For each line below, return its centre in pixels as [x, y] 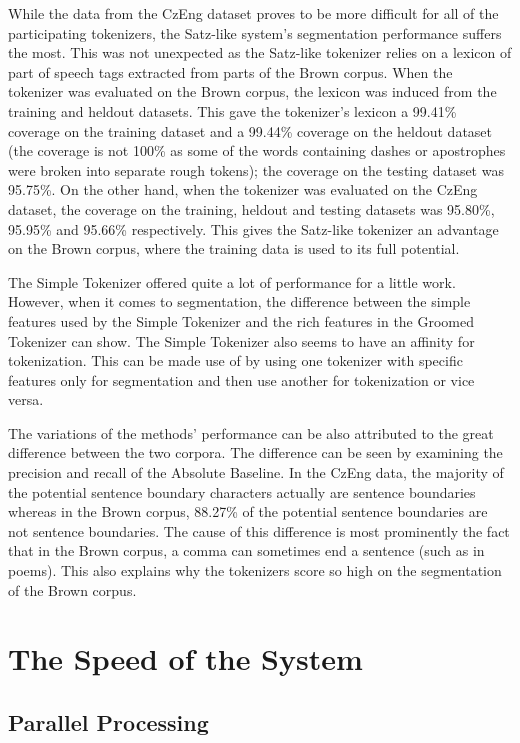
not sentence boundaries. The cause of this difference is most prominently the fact [259, 530]
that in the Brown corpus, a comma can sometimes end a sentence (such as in [246, 550]
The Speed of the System [185, 658]
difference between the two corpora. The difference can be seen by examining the [255, 452]
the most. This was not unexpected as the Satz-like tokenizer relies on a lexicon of [260, 52]
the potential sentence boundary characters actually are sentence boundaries [242, 491]
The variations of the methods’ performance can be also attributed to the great [251, 432]
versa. [26, 399]
